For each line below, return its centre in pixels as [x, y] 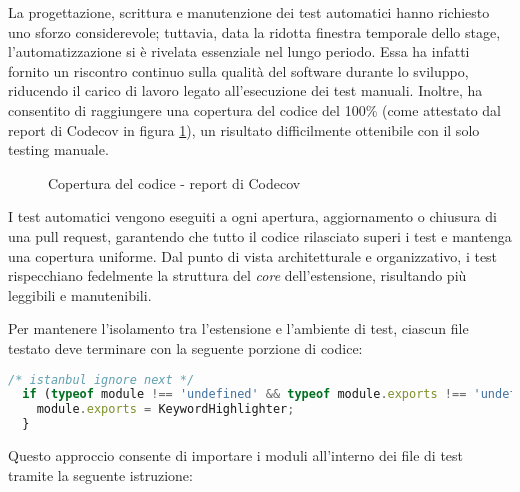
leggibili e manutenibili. [80, 294]
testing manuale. [58, 149]
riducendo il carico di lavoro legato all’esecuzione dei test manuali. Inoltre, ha [245, 90]
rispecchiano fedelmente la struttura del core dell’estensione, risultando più [237, 275]
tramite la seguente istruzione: [100, 474]
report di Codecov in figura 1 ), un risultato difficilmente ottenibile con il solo [244, 129]
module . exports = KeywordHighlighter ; [165, 409]
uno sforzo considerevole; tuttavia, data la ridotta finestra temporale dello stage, [254, 31]
